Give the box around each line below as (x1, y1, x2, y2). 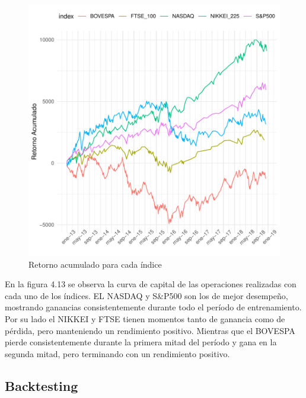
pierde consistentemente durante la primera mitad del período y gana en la (5, 336, 277, 348)
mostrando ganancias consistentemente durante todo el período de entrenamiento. (5, 301, 302, 313)
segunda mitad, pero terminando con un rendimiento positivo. (5, 347, 230, 360)
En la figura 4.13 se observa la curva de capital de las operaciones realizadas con (5, 278, 297, 290)
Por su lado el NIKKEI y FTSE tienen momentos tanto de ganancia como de (5, 312, 285, 325)
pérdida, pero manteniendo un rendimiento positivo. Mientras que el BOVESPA (5, 324, 295, 336)
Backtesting (5, 376, 78, 394)
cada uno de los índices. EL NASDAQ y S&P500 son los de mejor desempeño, (5, 289, 288, 301)
